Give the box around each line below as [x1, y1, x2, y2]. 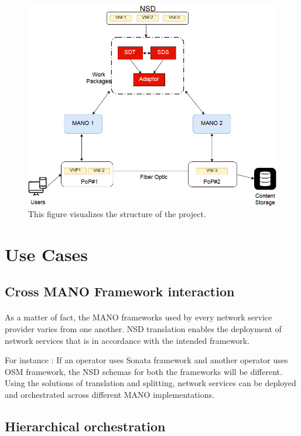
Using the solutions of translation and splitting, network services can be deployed [5, 377, 296, 389]
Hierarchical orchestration [5, 417, 166, 435]
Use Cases [5, 242, 88, 266]
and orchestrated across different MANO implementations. [5, 388, 214, 401]
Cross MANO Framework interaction [5, 282, 235, 300]
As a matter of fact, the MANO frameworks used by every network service [5, 311, 272, 323]
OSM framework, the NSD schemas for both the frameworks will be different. [5, 365, 282, 377]
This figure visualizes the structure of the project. [28, 208, 206, 220]
